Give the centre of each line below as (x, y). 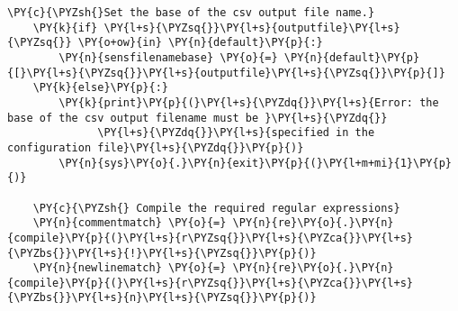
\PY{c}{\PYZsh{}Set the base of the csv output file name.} (191, 13)
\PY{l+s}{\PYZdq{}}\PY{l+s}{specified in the (236, 133)
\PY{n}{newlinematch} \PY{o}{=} (130, 268)
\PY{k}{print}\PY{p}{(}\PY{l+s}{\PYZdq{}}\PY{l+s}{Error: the (249, 102)
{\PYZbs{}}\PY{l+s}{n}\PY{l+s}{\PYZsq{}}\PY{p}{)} (162, 298)
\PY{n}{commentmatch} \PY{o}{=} (130, 223)
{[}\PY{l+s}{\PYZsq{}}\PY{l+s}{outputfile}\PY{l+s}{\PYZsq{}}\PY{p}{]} (226, 73)
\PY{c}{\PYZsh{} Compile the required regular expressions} (216, 208)
